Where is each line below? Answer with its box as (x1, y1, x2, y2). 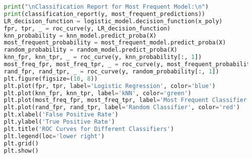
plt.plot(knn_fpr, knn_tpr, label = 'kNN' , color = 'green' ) (4, 89, 191, 97)
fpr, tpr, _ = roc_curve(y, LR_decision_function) (4, 25, 171, 32)
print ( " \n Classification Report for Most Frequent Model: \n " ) (4, 3, 209, 10)
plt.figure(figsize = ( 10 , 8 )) (4, 75, 98, 82)
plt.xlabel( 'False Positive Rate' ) (4, 111, 119, 118)
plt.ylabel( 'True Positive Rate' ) (4, 118, 115, 125)
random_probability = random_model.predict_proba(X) (4, 46, 177, 54)
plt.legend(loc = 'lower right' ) (4, 132, 105, 140)
